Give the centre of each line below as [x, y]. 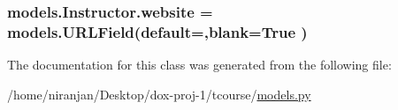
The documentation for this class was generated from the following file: [199, 65]
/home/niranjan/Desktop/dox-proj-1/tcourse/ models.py [159, 94]
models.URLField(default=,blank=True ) [157, 31]
